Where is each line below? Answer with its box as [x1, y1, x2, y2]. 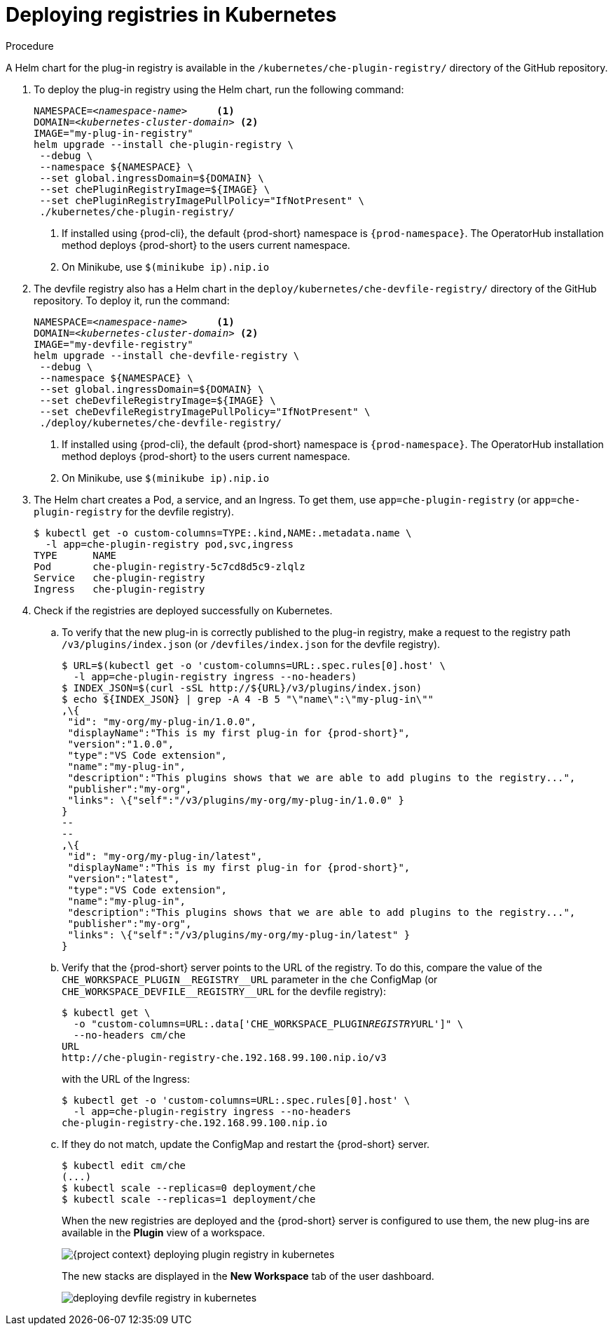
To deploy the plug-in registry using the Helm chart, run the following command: [34, 83, 404, 95]
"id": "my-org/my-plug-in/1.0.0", [67, 715, 257, 727]
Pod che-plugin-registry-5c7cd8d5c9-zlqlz [34, 560, 305, 572]
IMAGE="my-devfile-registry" [34, 338, 193, 350]
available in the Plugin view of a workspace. [62, 1226, 266, 1238]
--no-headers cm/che [73, 1029, 186, 1041]
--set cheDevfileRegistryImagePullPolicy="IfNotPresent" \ [39, 405, 371, 417]
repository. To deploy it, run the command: [34, 294, 230, 306]
